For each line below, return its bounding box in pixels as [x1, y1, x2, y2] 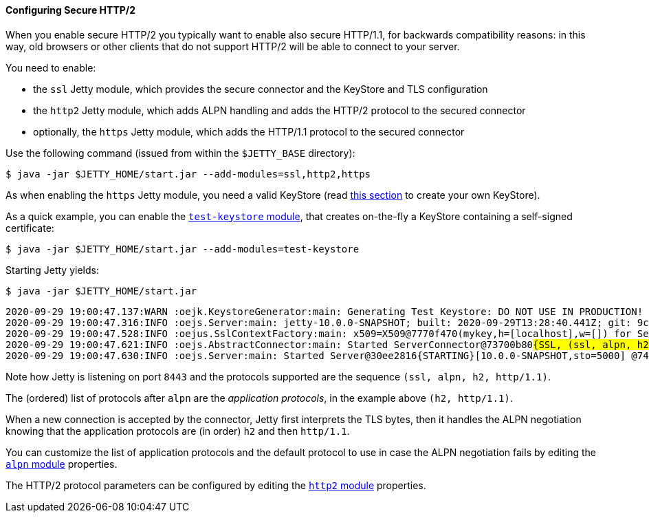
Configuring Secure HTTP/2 [5, 4, 136, 16]
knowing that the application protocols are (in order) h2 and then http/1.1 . [5, 424, 350, 437]
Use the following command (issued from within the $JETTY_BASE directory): [5, 147, 355, 159]
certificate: [5, 222, 54, 234]
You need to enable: [5, 61, 96, 74]
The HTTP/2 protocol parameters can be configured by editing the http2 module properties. [5, 479, 426, 491]
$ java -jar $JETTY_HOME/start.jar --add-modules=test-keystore [5, 243, 360, 255]
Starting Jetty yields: [5, 263, 99, 276]
